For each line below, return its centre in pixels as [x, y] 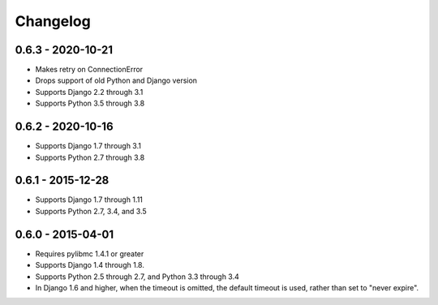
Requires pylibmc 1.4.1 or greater [90, 253]
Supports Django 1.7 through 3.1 [88, 146]
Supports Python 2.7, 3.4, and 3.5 [91, 211]
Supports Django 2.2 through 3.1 [89, 92]
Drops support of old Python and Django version [116, 80]
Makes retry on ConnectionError [89, 70]
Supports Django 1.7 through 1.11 [89, 200]
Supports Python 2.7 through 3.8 [90, 157]
